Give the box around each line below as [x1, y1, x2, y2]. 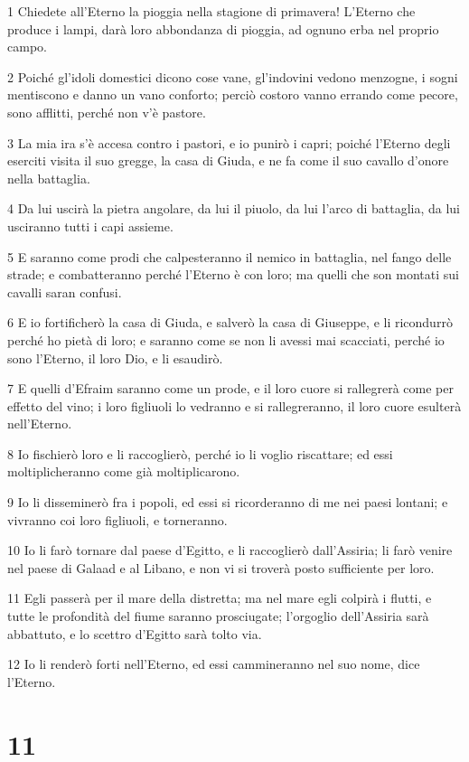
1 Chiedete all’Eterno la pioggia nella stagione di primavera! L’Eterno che [7, 2, 416, 20]
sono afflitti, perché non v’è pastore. [7, 102, 206, 121]
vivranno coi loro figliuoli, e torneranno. [7, 510, 228, 529]
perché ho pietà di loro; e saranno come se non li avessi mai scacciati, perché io [7, 330, 445, 349]
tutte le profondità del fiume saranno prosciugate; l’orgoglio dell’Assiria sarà [7, 607, 429, 626]
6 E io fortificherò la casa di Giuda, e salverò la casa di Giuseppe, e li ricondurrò [7, 313, 453, 332]
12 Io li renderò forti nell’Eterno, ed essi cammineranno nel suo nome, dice [7, 654, 420, 673]
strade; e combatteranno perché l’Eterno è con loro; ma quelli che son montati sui [7, 265, 459, 284]
